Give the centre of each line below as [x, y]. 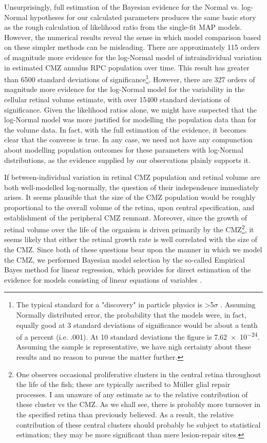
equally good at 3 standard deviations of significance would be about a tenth [137, 325]
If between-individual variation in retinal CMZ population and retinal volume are [132, 177]
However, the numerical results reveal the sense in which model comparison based [132, 37]
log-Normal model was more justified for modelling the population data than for [130, 119]
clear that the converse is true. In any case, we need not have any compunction [129, 140]
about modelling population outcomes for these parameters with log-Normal [124, 149]
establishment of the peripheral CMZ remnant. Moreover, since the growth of [126, 217]
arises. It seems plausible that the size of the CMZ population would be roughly [130, 197]
